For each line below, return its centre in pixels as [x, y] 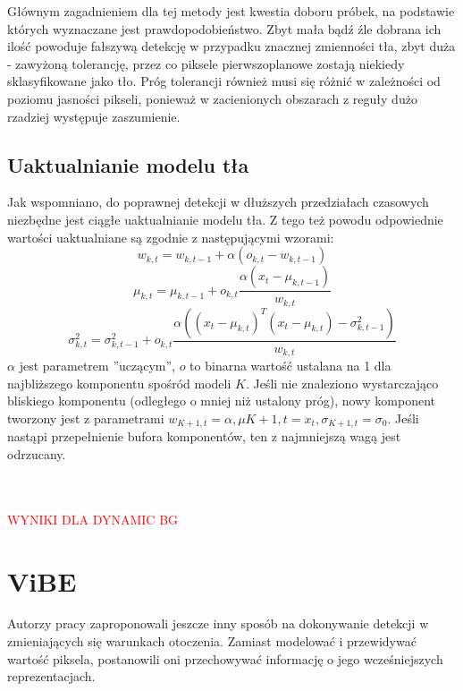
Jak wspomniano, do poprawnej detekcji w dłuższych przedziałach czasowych [218, 202]
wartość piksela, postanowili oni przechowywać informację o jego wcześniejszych [225, 658]
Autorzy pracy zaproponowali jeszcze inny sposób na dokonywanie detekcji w [218, 623]
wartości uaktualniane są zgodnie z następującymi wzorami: [171, 237]
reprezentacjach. [51, 676]
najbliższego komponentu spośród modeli [119, 383]
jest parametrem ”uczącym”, [97, 366]
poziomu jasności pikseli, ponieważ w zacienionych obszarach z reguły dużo [212, 98]
